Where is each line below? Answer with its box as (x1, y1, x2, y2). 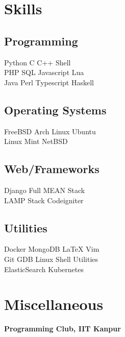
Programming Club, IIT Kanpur (4, 323, 121, 334)
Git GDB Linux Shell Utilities (4, 253, 98, 264)
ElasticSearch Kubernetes (4, 263, 84, 274)
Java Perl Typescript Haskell (4, 77, 94, 87)
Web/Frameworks (4, 161, 99, 177)
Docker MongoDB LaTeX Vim (4, 244, 99, 254)
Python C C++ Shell (4, 57, 71, 67)
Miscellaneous (4, 294, 104, 315)
